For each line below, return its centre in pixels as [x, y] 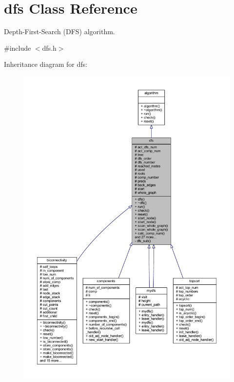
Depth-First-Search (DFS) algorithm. [59, 31]
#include [18, 48]
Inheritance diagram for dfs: [46, 64]
